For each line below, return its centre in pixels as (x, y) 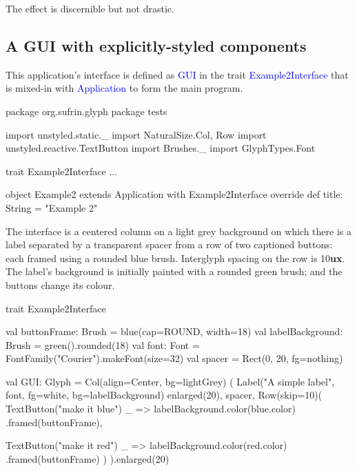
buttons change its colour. (60, 284)
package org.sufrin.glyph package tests (86, 111)
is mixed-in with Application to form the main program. (124, 88)
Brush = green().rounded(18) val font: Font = (103, 344)
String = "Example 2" (52, 207)
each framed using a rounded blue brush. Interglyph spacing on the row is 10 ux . (175, 258)
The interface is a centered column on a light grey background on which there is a (178, 231)
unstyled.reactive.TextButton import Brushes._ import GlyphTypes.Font (161, 148)
